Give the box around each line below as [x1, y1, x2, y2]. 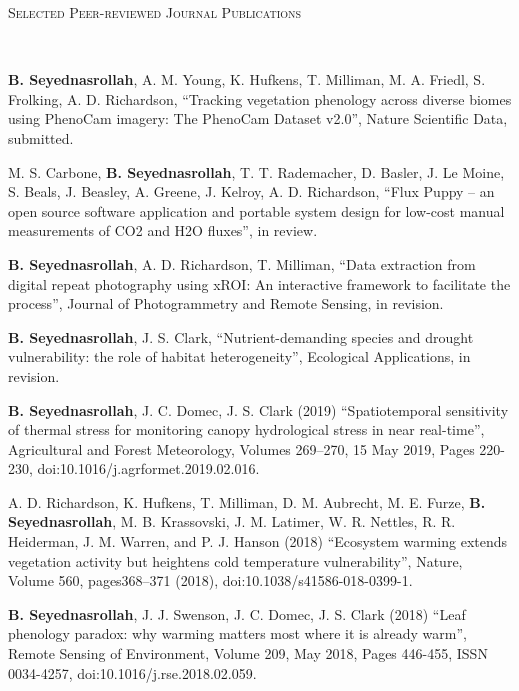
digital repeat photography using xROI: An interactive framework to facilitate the [8, 273, 511, 294]
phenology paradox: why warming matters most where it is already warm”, [8, 623, 467, 644]
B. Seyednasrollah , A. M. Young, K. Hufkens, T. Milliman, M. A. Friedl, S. [8, 69, 486, 90]
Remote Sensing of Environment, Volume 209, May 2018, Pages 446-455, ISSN [8, 643, 488, 664]
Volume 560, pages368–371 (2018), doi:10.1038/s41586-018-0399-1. [8, 570, 413, 591]
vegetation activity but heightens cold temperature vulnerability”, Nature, [8, 550, 463, 571]
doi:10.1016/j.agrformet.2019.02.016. [37, 458, 260, 479]
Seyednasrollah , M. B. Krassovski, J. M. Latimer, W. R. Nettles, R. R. [8, 511, 456, 532]
